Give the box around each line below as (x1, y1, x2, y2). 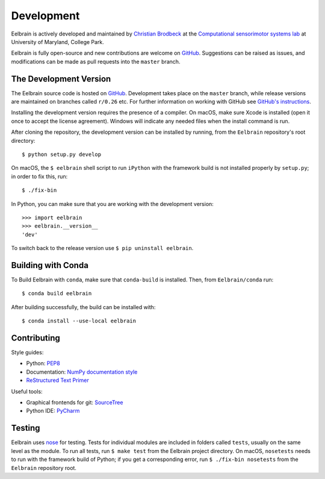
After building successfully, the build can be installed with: (11, 303, 156, 310)
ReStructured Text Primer (26, 377, 90, 384)
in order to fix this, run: (11, 172, 68, 180)
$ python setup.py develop (22, 151, 102, 158)
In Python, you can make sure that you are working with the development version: (11, 200, 214, 207)
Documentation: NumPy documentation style (26, 368, 138, 375)
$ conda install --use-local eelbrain (22, 318, 137, 325)
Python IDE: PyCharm (26, 407, 80, 415)
